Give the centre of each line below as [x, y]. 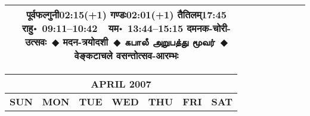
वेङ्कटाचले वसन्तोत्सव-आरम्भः [126, 55]
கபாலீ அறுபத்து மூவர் [170, 42]
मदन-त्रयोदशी [86, 42]
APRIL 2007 [121, 84]
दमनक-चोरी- [209, 28]
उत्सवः [35, 42]
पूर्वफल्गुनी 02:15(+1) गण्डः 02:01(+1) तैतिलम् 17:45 [126, 14]
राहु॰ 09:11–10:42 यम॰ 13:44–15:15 [103, 28]
